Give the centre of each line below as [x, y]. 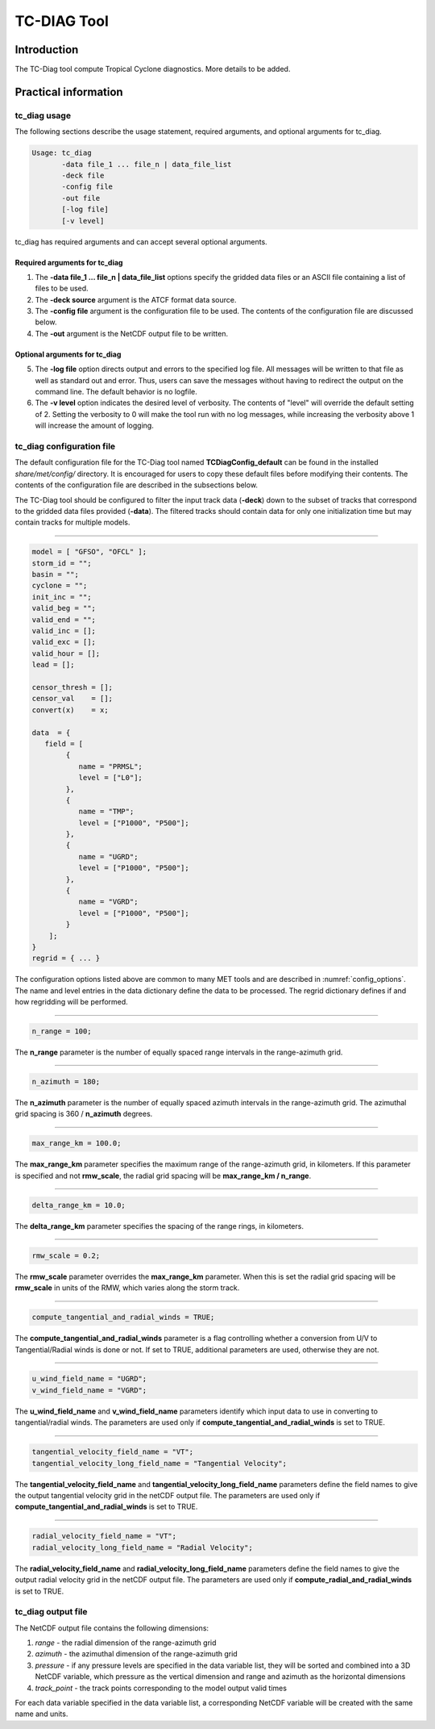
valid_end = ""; [64, 620]
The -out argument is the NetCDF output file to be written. [132, 333]
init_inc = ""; [62, 597]
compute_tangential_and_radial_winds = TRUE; [123, 1318]
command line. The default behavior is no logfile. [116, 392]
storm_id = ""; [62, 563]
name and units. [41, 1714]
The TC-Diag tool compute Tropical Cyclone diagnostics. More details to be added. [153, 69]
